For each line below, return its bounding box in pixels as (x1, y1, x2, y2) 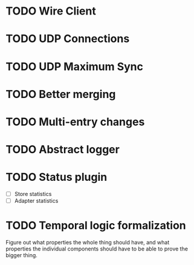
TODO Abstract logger (5, 143, 120, 157)
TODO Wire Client (5, 4, 96, 18)
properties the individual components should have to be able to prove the (5, 245, 189, 252)
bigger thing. (5, 252, 37, 259)
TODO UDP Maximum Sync (5, 59, 143, 73)
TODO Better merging (5, 87, 116, 101)
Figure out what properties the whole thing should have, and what (5, 239, 170, 246)
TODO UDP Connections (5, 32, 130, 46)
